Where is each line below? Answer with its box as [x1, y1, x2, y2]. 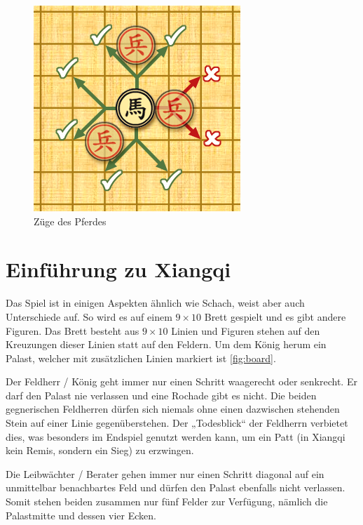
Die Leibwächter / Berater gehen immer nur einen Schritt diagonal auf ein [6, 466, 324, 481]
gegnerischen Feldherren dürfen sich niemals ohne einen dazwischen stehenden [6, 401, 340, 416]
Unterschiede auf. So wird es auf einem [6, 309, 172, 324]
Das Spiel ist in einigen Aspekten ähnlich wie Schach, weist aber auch [6, 295, 305, 310]
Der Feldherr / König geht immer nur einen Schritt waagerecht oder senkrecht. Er [6, 374, 357, 389]
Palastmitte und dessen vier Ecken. [6, 507, 156, 522]
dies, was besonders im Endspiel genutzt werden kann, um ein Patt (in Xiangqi [6, 429, 345, 444]
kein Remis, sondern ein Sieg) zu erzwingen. [6, 443, 194, 458]
